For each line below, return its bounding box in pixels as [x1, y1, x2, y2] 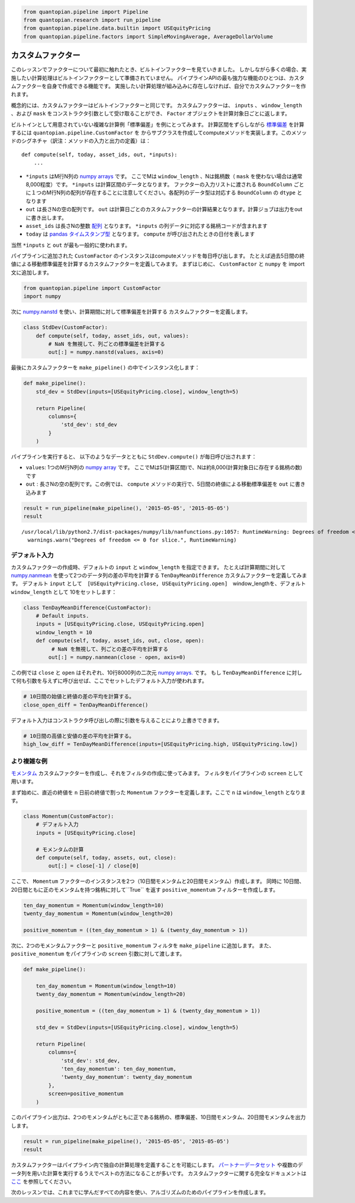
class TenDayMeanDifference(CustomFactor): [23, 604, 152, 611]
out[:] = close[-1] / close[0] [48, 863, 139, 869]
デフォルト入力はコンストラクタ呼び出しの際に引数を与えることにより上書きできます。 [11, 717, 223, 724]
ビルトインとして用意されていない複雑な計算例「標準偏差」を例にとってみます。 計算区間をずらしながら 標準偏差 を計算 [11, 121, 305, 128]
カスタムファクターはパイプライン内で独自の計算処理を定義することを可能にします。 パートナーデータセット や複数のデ [11, 1162, 304, 1169]
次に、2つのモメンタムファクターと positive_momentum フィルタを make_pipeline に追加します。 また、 [11, 941, 275, 949]
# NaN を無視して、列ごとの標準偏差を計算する [48, 340, 166, 347]
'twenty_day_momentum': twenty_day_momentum [60, 1074, 192, 1081]
